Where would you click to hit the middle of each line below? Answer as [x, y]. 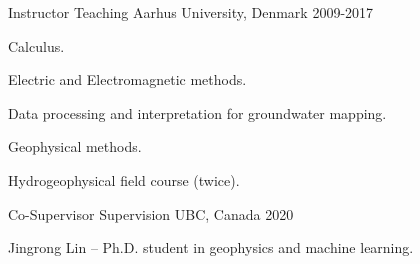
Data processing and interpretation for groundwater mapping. [197, 112]
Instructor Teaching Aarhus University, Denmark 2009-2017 [191, 12]
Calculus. [36, 45]
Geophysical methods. [75, 146]
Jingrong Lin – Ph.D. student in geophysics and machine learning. [211, 247]
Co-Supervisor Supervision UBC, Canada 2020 [151, 213]
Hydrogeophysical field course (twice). [124, 179]
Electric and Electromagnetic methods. [127, 79]
